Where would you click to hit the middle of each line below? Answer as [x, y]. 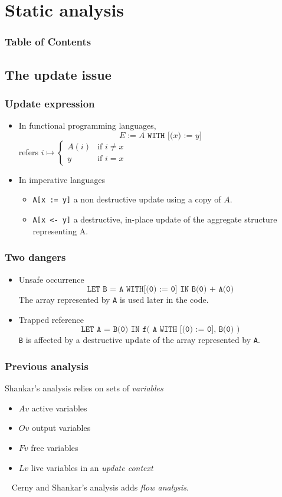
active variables [59, 408]
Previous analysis [47, 366]
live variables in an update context [92, 467]
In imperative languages [62, 179]
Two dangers [35, 257]
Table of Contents [48, 42]
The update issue [58, 74]
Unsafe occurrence [51, 279]
